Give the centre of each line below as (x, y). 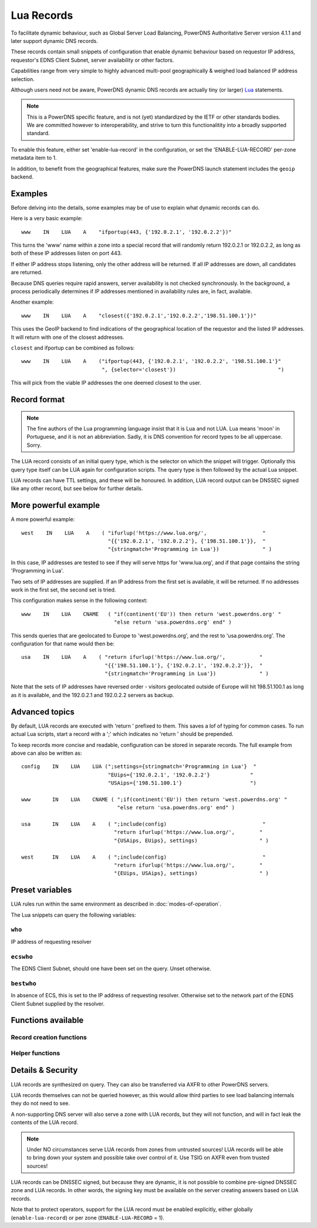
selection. (23, 79)
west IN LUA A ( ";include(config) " (144, 857)
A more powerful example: (43, 519)
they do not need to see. (41, 1103)
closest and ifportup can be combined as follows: (73, 348)
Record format (38, 399)
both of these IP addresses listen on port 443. (66, 253)
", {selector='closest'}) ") (193, 369)
